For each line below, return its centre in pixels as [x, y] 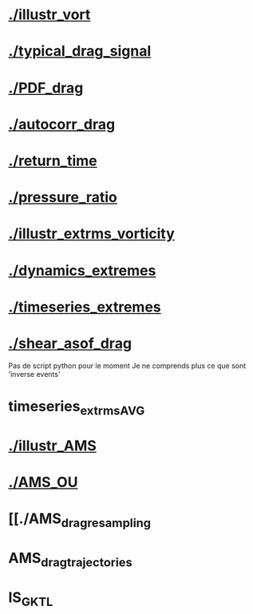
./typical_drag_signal [80, 51]
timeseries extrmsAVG [77, 408]
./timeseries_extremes [85, 307]
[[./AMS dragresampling [80, 520]
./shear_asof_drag [70, 343]
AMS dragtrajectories [71, 559]
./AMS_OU [43, 482]
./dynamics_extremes [82, 270]
